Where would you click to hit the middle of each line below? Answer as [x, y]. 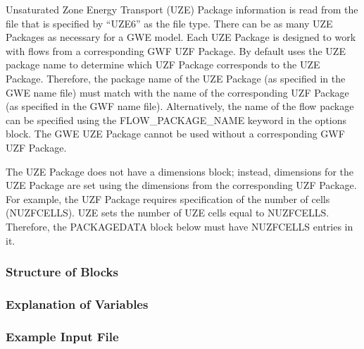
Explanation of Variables [77, 304]
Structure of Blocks [62, 272]
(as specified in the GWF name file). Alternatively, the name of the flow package [180, 106]
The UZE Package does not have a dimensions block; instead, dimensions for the [180, 171]
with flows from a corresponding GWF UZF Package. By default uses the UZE [176, 50]
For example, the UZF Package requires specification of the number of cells [168, 198]
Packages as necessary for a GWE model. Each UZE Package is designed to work [181, 37]
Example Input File [62, 336]
